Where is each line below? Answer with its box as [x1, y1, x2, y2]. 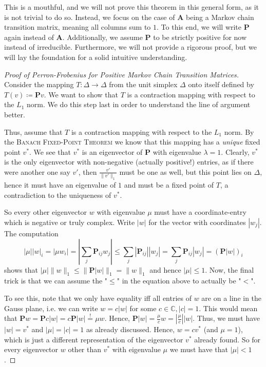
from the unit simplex [109, 79, 178, 90]
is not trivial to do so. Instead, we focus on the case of [4, 11, 175, 22]
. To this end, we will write [157, 22, 242, 32]
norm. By [224, 126, 254, 137]
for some [129, 302, 157, 313]
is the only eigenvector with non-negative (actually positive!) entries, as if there [4, 156, 254, 167]
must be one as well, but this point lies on [119, 166, 252, 177]
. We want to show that [44, 89, 119, 99]
